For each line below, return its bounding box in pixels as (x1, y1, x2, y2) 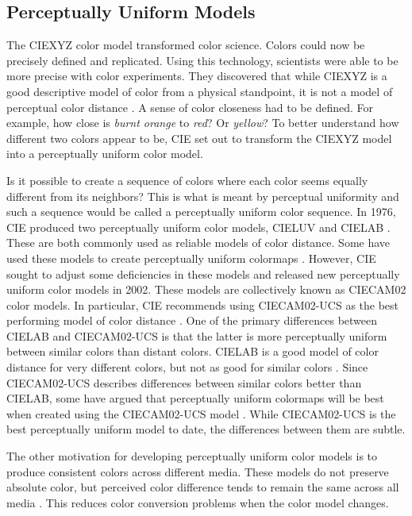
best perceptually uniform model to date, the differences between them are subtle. (6, 421, 406, 437)
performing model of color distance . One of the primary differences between (6, 312, 378, 329)
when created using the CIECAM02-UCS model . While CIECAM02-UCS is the (6, 405, 396, 422)
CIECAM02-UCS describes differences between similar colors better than (6, 374, 362, 391)
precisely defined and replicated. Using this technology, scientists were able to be (6, 52, 399, 68)
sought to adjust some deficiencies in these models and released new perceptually (6, 265, 400, 282)
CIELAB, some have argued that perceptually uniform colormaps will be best (6, 390, 384, 406)
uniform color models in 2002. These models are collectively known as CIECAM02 (6, 281, 406, 298)
